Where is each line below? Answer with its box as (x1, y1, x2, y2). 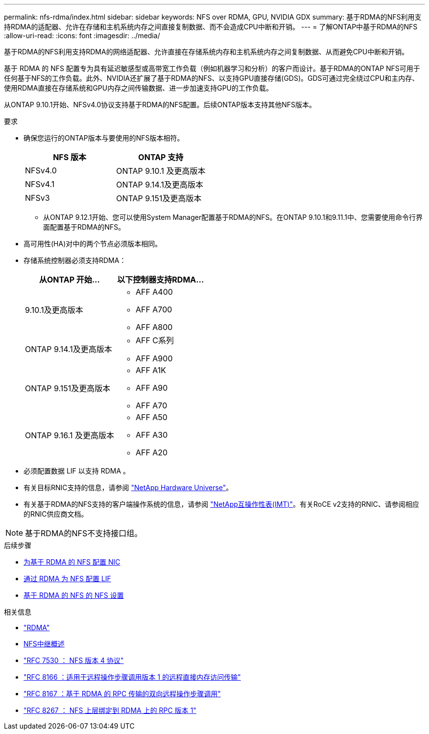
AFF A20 (135, 448, 168, 457)
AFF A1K (135, 365, 167, 375)
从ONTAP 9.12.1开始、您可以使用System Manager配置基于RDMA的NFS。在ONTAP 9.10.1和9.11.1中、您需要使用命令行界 (43, 213, 423, 221)
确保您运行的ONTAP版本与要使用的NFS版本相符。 (24, 134, 184, 142)
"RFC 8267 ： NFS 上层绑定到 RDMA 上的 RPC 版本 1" (24, 706, 196, 714)
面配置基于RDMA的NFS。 (43, 223, 125, 231)
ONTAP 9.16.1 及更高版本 (25, 430, 114, 440)
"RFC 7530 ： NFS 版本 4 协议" (24, 656, 124, 664)
